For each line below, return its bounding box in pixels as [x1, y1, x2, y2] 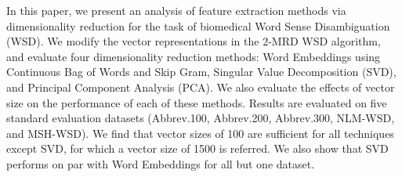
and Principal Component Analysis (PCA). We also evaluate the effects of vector [6, 78, 395, 95]
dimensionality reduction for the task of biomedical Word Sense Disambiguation [6, 17, 390, 34]
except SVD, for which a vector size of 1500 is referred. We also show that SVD [6, 140, 389, 157]
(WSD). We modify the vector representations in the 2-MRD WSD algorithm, [6, 33, 381, 49]
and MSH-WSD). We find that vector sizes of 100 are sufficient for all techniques [6, 125, 394, 141]
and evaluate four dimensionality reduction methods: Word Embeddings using [6, 48, 381, 64]
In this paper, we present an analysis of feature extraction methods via [6, 2, 346, 18]
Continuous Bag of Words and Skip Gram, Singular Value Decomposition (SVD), [6, 63, 397, 80]
